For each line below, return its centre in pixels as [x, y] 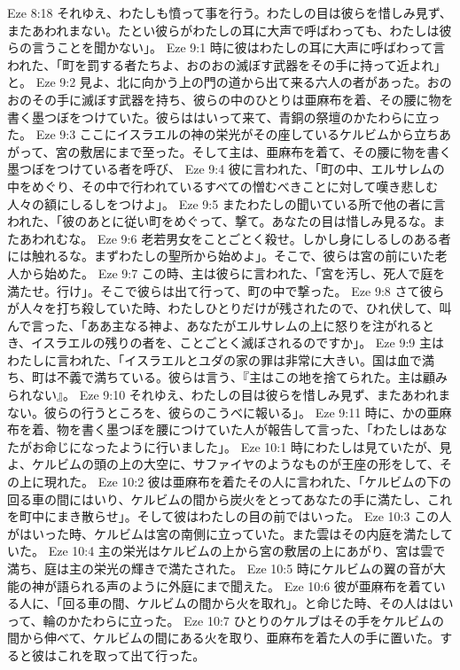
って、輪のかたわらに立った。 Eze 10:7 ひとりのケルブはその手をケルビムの [226, 620]
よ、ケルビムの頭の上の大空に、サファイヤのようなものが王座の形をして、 [224, 464]
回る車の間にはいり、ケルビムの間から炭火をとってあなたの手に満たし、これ [230, 499]
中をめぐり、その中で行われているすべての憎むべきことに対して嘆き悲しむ [223, 186]
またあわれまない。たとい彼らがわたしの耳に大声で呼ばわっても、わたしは [223, 30]
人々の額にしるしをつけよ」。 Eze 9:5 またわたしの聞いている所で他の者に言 [226, 203]
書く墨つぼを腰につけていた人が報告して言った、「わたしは [252, 429]
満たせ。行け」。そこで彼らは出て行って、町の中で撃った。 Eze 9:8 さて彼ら [226, 290]
